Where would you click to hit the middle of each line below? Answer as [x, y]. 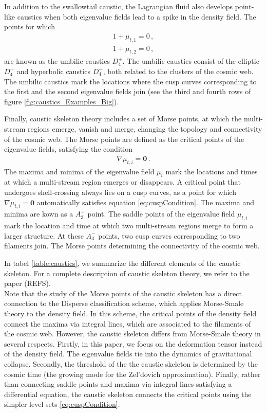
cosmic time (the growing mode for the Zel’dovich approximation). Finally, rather [132, 374]
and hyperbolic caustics [53, 71]
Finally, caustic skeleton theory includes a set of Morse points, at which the [123, 119]
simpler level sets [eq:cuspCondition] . [62, 404]
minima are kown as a [39, 214]
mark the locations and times [212, 171]
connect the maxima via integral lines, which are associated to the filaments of [128, 323]
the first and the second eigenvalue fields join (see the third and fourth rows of [128, 91]
